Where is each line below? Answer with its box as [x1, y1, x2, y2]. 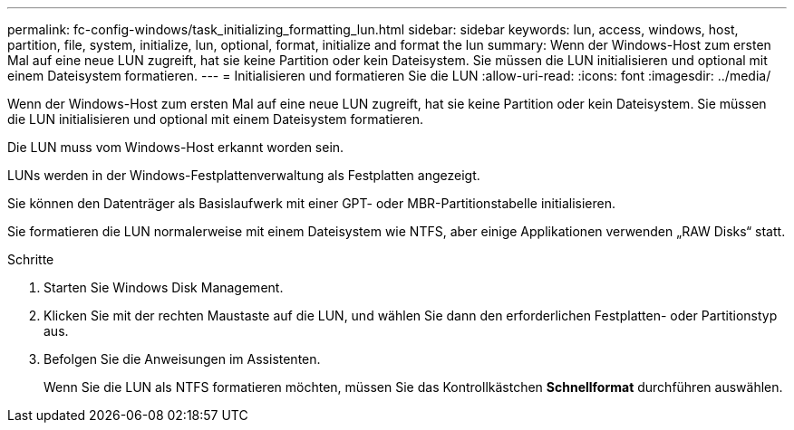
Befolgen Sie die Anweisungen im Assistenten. [44, 351, 321, 367]
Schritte [7, 252, 54, 267]
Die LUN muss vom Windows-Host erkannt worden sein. [7, 139, 344, 155]
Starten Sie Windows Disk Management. [44, 280, 284, 295]
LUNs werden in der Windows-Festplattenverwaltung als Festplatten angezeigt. [7, 167, 480, 183]
